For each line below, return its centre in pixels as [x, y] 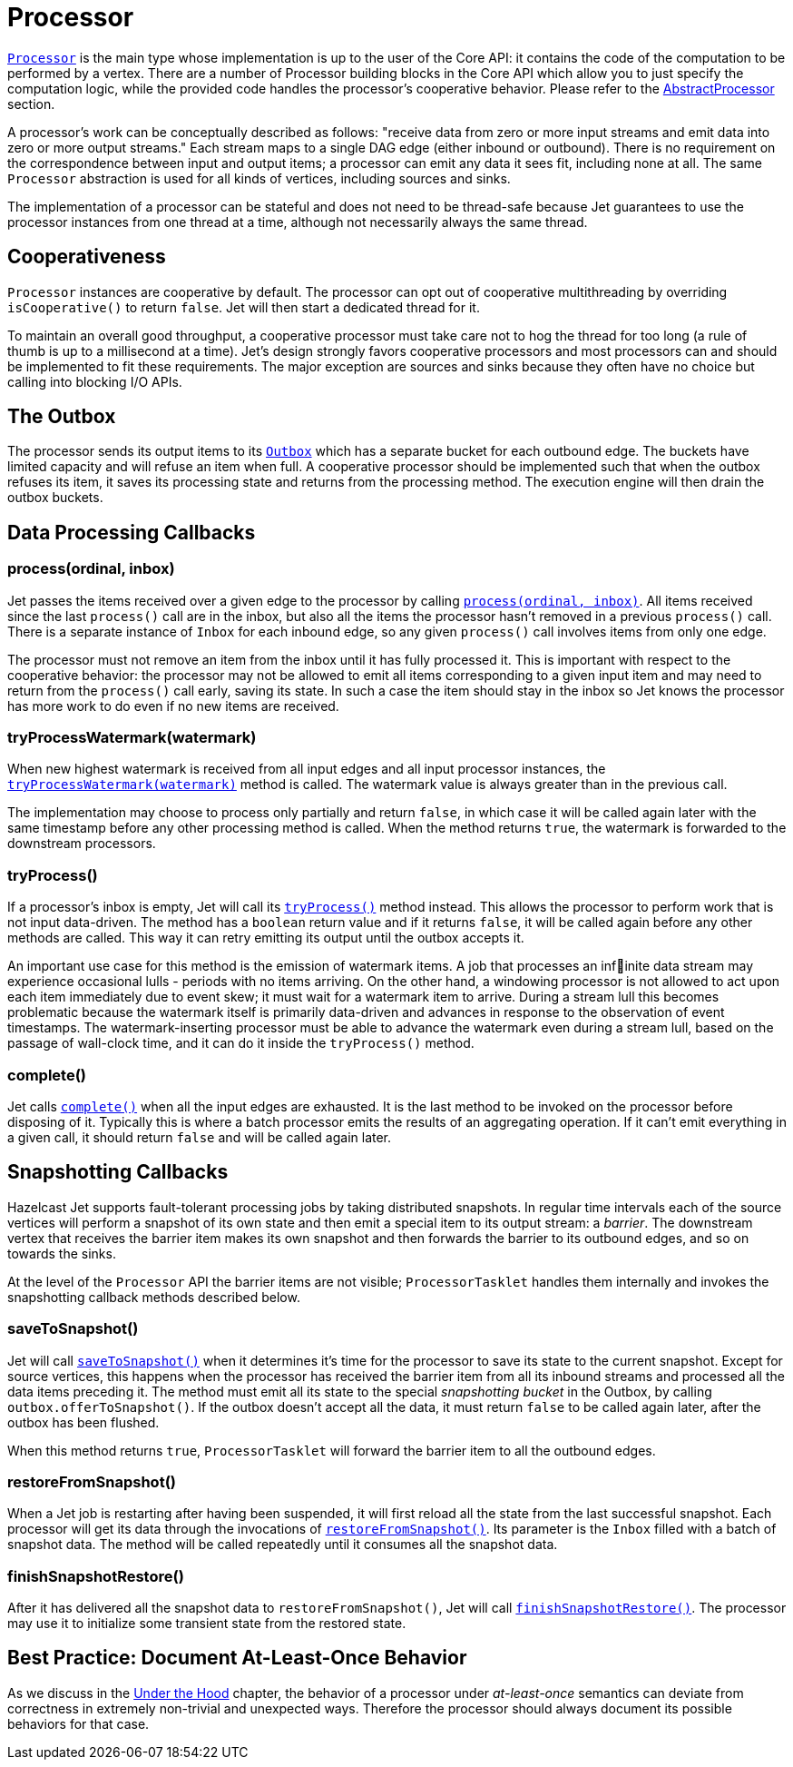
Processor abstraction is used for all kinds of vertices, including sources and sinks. [259, 178]
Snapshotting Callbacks [118, 1172]
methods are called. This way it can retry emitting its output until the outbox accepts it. [266, 938]
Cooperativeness [87, 257]
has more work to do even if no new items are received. [173, 706]
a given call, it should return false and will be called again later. [200, 1137]
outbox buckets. [55, 498]
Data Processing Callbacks [132, 532]
